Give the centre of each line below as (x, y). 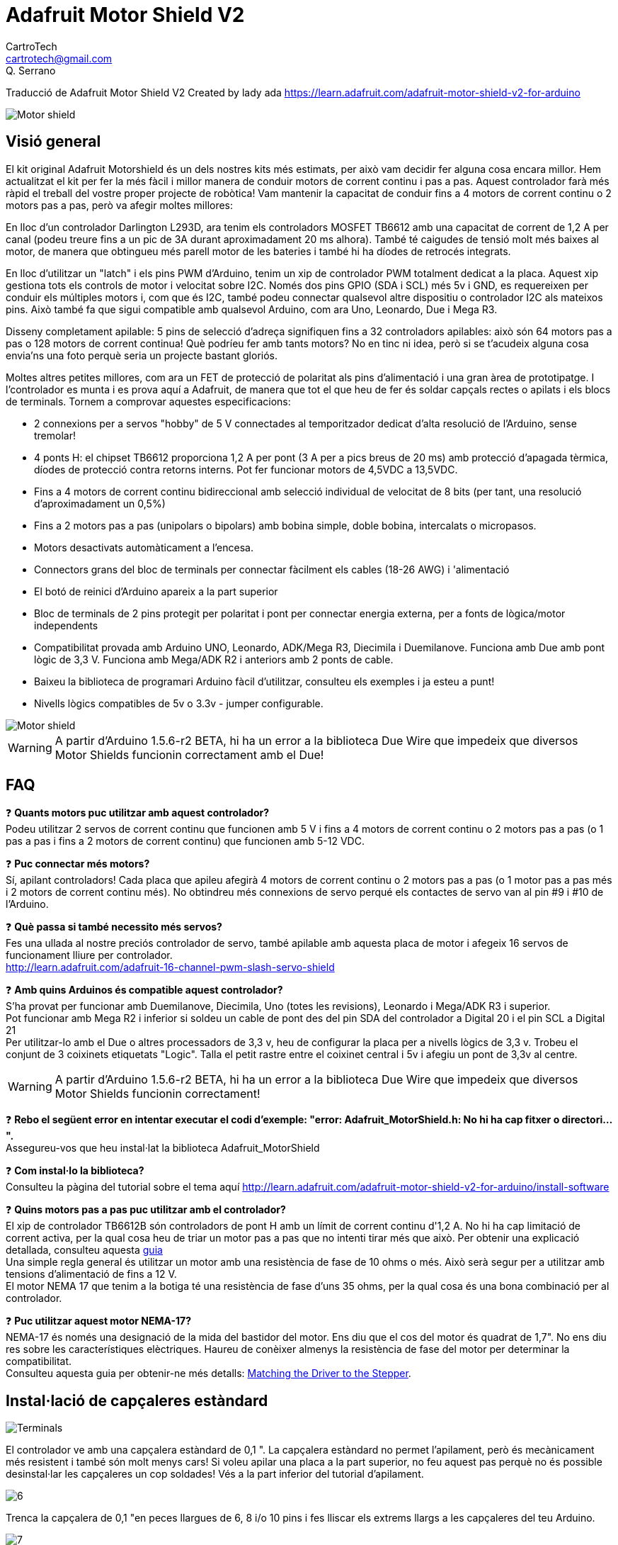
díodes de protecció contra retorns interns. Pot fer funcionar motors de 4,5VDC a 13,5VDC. (246, 469)
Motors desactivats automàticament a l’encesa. (144, 547)
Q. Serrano (31, 70)
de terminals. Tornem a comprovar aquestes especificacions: (148, 401)
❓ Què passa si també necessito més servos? (114, 927)
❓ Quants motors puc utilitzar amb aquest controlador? (138, 813)
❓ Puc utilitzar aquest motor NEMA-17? (99, 1321)
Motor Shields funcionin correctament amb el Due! (189, 754)
